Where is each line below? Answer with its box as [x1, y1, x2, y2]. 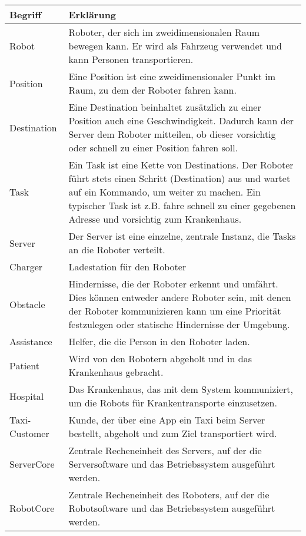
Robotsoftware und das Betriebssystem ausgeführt [68, 501, 275, 515]
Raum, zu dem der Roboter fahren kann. [68, 83, 237, 97]
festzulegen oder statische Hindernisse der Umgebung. [68, 317, 290, 331]
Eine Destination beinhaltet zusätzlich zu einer [68, 100, 261, 114]
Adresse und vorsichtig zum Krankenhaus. [68, 212, 242, 226]
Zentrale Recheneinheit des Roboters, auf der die [68, 488, 270, 501]
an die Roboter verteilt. [68, 243, 165, 256]
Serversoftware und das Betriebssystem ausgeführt [68, 457, 275, 471]
